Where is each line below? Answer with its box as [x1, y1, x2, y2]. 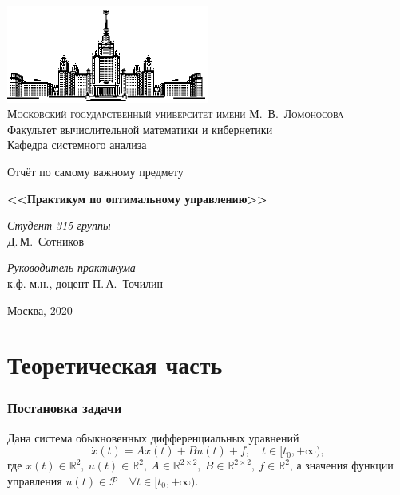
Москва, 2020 [7, 301, 73, 318]
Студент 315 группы [7, 217, 111, 234]
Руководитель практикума [7, 259, 136, 276]
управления [7, 472, 62, 489]
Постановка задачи [7, 398, 122, 418]
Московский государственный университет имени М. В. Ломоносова [7, 105, 344, 122]
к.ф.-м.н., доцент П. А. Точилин [7, 274, 164, 291]
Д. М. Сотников [7, 232, 85, 249]
